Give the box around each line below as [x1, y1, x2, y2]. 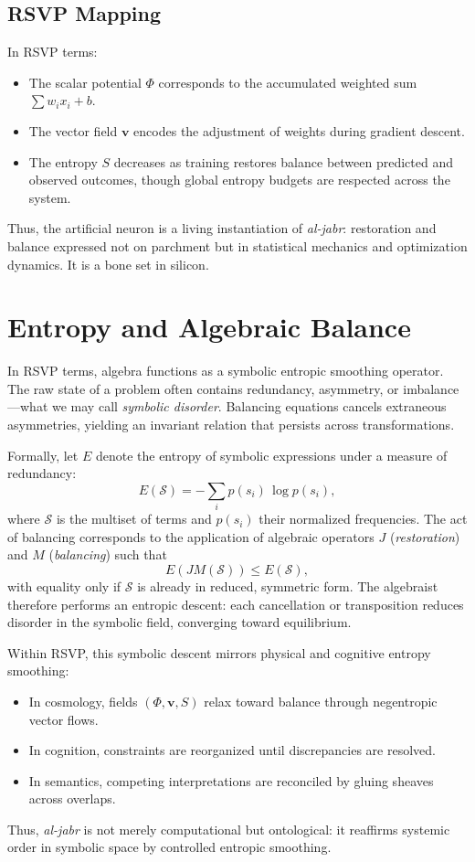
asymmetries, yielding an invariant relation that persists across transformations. [7, 415, 455, 434]
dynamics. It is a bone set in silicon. [7, 254, 209, 273]
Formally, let [7, 445, 79, 464]
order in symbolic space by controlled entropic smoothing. [7, 837, 332, 857]
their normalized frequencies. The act [259, 509, 468, 528]
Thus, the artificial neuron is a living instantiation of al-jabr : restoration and [7, 218, 437, 238]
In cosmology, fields [28, 691, 138, 710]
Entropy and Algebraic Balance [7, 308, 411, 346]
